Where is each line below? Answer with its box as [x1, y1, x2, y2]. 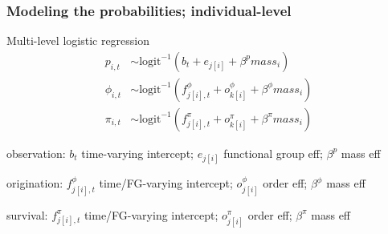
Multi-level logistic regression [6, 32, 150, 49]
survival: [6, 206, 48, 223]
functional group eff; [223, 144, 323, 161]
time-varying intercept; [81, 144, 194, 161]
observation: [6, 144, 66, 161]
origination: [6, 175, 63, 192]
